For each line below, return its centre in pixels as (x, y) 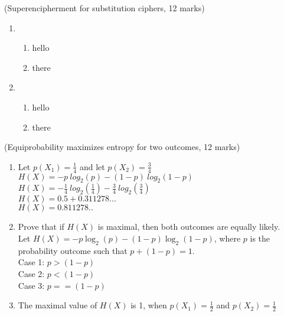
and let (92, 166)
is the (260, 238)
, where (227, 238)
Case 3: (31, 285)
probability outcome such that (73, 250)
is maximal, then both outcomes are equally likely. (189, 227)
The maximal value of (58, 305)
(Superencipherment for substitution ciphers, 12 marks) (105, 8)
